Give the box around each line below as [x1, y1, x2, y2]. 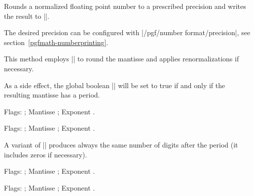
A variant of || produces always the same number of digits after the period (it [4, 139, 238, 149]
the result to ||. [4, 10, 49, 21]
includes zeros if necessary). [4, 149, 87, 159]
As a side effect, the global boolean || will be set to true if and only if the [4, 80, 225, 90]
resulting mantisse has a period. [4, 90, 100, 100]
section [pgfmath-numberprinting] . [4, 37, 109, 47]
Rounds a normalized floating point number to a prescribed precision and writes [4, 1, 246, 11]
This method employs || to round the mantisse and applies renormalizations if [4, 53, 239, 64]
